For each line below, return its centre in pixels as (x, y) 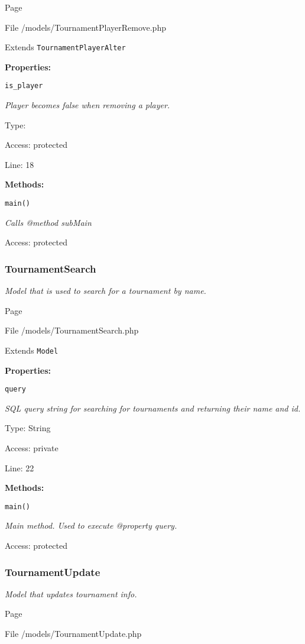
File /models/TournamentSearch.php (72, 330)
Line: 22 (20, 467)
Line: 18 (20, 164)
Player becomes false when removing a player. (87, 105)
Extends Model (32, 350)
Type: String (28, 428)
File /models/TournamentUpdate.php (73, 634)
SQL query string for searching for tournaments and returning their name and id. (153, 408)
